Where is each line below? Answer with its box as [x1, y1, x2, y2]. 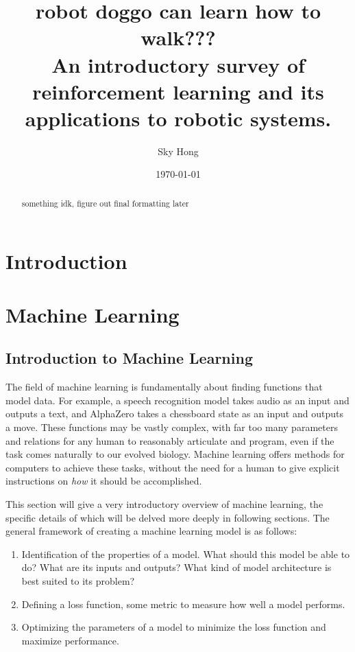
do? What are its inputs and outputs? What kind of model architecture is [21, 560, 332, 574]
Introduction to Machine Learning [5, 347, 253, 369]
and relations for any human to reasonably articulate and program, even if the [5, 433, 334, 447]
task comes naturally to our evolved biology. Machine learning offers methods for [5, 447, 345, 461]
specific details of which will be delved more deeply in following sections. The [5, 510, 330, 524]
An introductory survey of [51, 50, 305, 78]
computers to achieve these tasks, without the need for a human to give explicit [5, 460, 340, 474]
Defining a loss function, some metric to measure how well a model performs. [21, 596, 345, 611]
